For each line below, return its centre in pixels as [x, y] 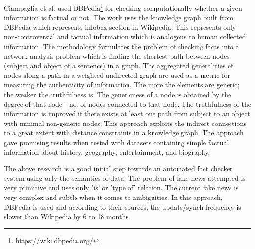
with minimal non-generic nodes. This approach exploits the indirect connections [125, 123]
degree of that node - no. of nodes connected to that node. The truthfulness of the [127, 104]
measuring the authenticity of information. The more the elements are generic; [122, 85]
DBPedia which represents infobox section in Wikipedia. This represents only [120, 27]
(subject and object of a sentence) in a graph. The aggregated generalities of [119, 65]
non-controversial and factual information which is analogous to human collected [125, 37]
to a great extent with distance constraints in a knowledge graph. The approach [124, 133]
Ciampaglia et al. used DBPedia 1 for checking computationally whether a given [123, 7]
